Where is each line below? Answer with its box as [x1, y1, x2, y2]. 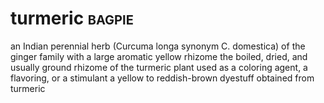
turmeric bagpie [10, 7, 134, 30]
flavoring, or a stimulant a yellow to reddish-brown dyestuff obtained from [10, 72, 315, 84]
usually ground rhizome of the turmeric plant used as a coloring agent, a [10, 61, 308, 73]
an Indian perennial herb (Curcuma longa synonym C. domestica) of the [10, 40, 306, 52]
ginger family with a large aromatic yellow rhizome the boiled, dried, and [10, 50, 308, 62]
